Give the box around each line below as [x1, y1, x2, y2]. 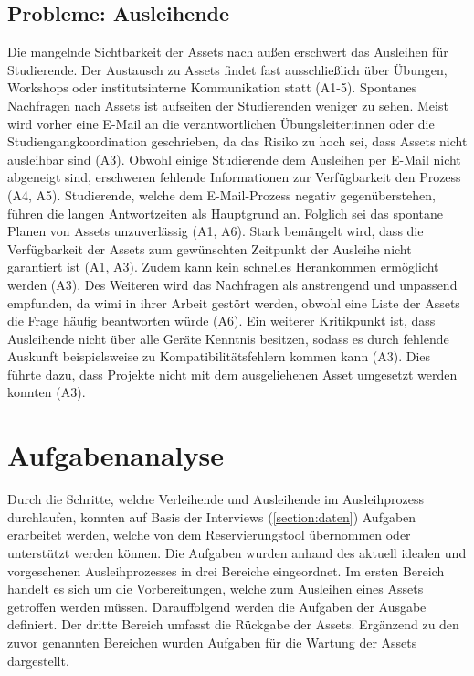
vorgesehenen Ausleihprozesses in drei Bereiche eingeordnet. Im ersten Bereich [7, 561, 445, 580]
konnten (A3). [7, 382, 86, 402]
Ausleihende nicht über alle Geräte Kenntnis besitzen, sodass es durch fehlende [7, 328, 449, 348]
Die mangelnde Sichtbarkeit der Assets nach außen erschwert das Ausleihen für [7, 42, 448, 61]
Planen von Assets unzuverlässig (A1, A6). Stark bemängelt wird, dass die [7, 221, 424, 241]
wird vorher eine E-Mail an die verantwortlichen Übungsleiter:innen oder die [7, 113, 435, 133]
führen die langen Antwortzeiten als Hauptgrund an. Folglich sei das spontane [7, 203, 444, 222]
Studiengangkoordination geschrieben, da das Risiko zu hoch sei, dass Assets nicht [7, 132, 468, 151]
